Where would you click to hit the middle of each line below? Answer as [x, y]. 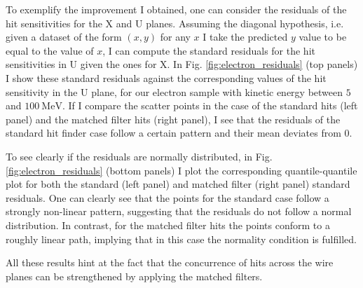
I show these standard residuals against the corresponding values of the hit [166, 77]
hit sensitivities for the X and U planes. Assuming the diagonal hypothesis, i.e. [175, 23]
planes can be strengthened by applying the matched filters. [134, 276]
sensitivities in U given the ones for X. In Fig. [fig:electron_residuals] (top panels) [182, 64]
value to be [323, 37]
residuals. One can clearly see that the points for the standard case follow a [167, 197]
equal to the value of [50, 50]
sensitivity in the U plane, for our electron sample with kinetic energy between [174, 91]
